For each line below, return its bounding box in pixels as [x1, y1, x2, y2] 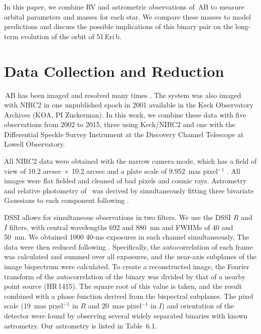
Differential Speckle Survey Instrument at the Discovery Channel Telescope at [4, 129, 244, 139]
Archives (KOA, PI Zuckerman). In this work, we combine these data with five [4, 109, 246, 120]
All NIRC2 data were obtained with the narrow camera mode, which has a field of [4, 156, 257, 166]
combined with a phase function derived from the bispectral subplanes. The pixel [4, 290, 253, 301]
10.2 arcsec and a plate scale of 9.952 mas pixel [71, 165, 218, 176]
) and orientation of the [162, 300, 234, 311]
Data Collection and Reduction [4, 60, 224, 81]
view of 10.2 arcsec [4, 165, 62, 176]
